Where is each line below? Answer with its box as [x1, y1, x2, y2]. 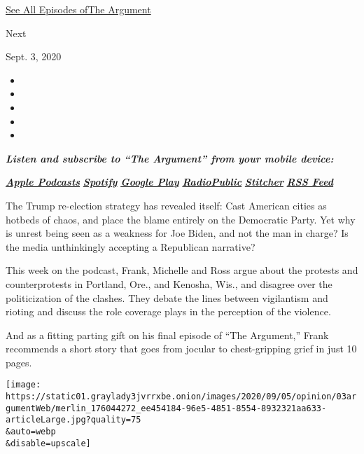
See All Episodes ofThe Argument [6, 2, 151, 16]
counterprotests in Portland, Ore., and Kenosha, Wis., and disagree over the [6, 276, 332, 291]
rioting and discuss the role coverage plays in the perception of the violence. [6, 304, 331, 319]
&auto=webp [6, 427, 56, 437]
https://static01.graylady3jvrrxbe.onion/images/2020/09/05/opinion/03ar [6, 392, 357, 402]
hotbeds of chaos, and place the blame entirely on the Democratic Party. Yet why [6, 212, 356, 226]
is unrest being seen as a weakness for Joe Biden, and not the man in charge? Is [6, 226, 349, 240]
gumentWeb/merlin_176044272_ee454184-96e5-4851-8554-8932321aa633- [6, 403, 327, 413]
